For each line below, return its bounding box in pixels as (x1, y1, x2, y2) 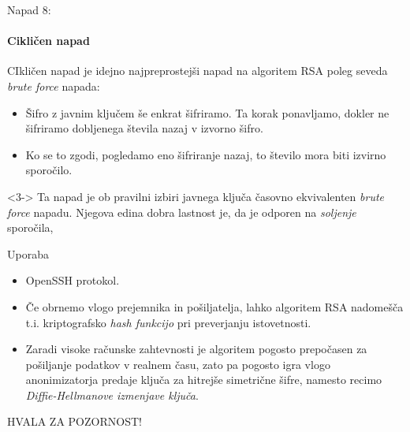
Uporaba (7, 245, 49, 262)
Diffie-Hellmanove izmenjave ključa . (25, 386, 199, 403)
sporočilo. (25, 162, 73, 178)
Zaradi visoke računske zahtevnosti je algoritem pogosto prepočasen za (25, 341, 367, 357)
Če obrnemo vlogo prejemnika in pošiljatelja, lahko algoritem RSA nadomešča (25, 298, 404, 315)
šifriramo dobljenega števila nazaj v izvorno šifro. (25, 120, 263, 136)
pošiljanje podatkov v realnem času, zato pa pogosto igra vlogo (25, 356, 330, 372)
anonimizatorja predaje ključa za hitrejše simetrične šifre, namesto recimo (25, 371, 382, 388)
